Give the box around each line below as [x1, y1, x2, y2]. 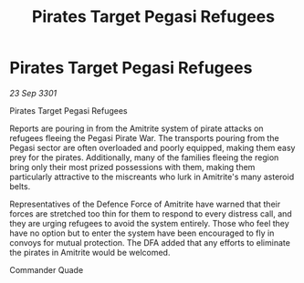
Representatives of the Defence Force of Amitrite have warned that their [9, 198, 281, 209]
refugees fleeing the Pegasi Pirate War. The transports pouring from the [9, 132, 280, 143]
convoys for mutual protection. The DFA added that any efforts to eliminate [9, 237, 290, 248]
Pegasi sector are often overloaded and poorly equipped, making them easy [9, 142, 296, 153]
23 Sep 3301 [9, 87, 58, 98]
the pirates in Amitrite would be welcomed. [9, 247, 171, 258]
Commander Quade [9, 264, 84, 275]
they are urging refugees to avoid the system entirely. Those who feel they [9, 217, 289, 228]
